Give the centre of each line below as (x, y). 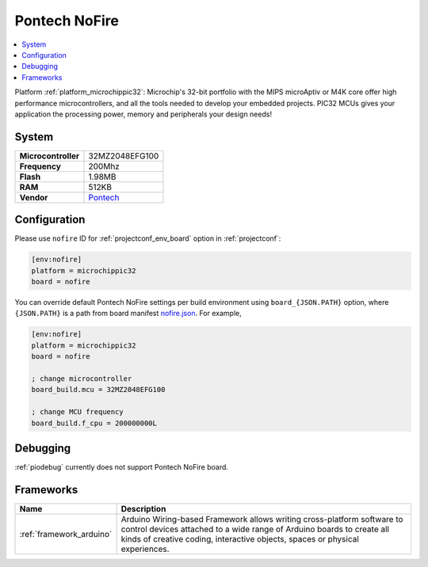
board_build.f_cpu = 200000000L (94, 423)
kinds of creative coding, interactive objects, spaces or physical (240, 538)
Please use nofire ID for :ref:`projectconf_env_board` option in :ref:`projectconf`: (148, 238)
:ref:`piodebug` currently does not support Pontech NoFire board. (122, 467)
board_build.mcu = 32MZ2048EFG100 (98, 390)
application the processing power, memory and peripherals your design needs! (143, 114)
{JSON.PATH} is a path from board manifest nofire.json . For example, (128, 314)
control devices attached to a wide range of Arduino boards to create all (255, 529)
